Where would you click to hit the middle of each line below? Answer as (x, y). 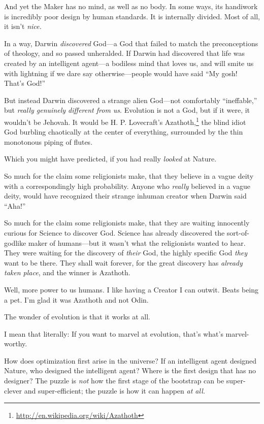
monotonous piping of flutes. (48, 141)
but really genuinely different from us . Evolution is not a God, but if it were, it (127, 110)
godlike (15, 242)
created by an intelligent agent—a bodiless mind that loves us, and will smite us (129, 63)
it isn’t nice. (23, 26)
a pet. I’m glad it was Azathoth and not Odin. (76, 299)
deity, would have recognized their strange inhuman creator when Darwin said (125, 196)
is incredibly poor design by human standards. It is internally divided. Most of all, (132, 16)
